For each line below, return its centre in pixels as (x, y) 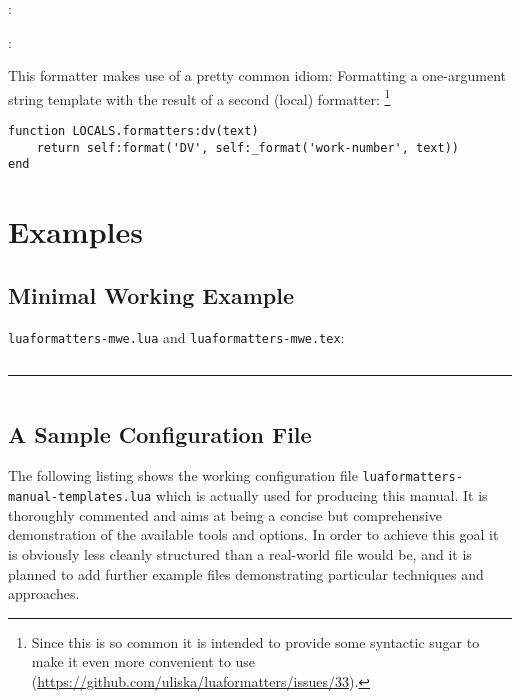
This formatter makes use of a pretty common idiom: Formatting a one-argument (257, 75)
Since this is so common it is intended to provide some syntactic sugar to (255, 641)
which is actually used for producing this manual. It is (321, 495)
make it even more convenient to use (143, 661)
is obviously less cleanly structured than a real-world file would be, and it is (240, 553)
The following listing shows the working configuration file (183, 475)
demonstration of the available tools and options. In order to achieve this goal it (253, 534)
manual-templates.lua (80, 497)
